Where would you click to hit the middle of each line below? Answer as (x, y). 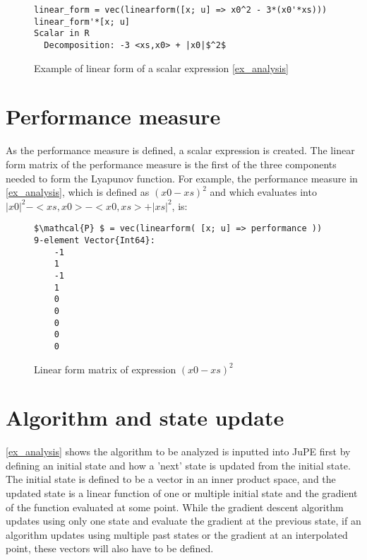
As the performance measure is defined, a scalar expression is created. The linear (180, 150)
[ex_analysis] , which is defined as (78, 192)
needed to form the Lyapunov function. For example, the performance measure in (182, 178)
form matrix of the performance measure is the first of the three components (171, 164)
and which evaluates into (263, 192)
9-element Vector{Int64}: (95, 240)
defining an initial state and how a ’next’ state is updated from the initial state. (178, 465)
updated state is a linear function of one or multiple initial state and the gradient (182, 493)
